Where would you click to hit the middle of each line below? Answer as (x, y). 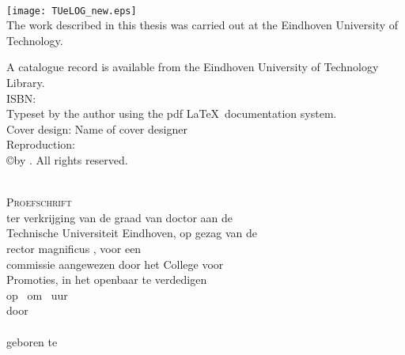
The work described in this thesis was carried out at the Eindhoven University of (202, 25)
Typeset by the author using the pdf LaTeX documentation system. (172, 113)
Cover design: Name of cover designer (97, 128)
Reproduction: (41, 144)
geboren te (32, 341)
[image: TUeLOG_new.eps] (72, 11)
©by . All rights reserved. (67, 160)
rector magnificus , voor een (74, 248)
